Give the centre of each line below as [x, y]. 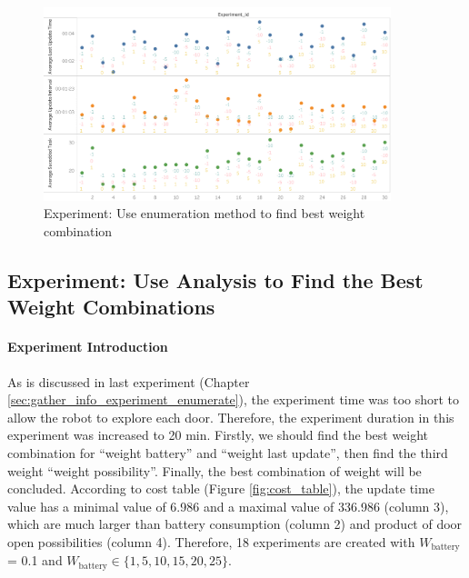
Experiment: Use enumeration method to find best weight [205, 213]
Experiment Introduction [88, 347]
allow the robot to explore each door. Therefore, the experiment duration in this [231, 417]
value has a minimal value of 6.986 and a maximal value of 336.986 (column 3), [228, 506]
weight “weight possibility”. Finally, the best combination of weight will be [215, 470]
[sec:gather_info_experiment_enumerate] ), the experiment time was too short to [234, 399]
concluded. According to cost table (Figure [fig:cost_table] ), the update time [221, 488]
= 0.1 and [35, 560]
